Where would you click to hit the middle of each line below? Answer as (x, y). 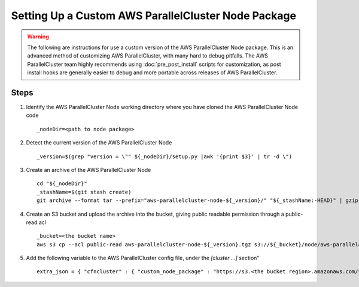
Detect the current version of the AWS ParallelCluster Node (99, 143)
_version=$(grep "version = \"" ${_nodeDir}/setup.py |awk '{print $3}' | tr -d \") (165, 156)
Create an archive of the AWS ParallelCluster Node (89, 170)
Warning (38, 37)
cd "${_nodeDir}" (62, 184)
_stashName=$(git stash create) (84, 192)
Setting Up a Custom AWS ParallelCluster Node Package (153, 16)
